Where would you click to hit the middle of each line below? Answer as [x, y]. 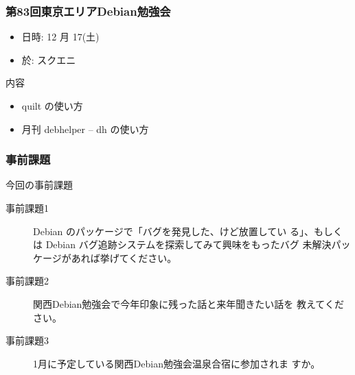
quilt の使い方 [52, 106]
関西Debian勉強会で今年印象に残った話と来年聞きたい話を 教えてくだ [188, 303]
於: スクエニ [49, 59]
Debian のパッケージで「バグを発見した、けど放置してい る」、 [173, 231]
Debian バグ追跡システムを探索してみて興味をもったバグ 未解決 [188, 244]
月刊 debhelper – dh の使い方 [85, 129]
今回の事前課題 [39, 185]
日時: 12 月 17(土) [60, 37]
